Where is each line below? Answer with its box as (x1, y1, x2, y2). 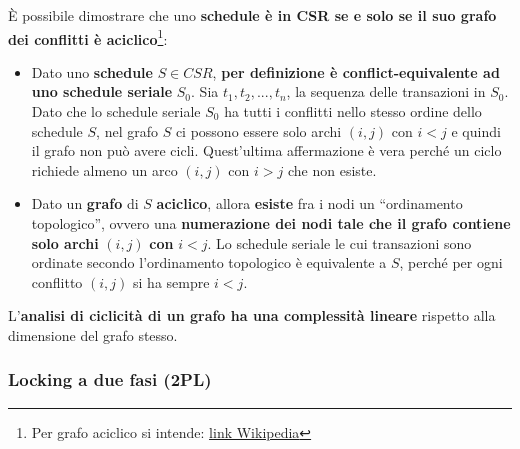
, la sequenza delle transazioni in (286, 81, 486, 102)
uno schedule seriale (31, 81, 173, 102)
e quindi (451, 120, 501, 141)
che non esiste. (287, 159, 377, 180)
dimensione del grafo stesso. (8, 324, 178, 345)
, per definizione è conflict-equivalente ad (212, 61, 500, 82)
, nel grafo (96, 120, 158, 141)
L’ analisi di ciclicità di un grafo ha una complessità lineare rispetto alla (8, 305, 496, 326)
